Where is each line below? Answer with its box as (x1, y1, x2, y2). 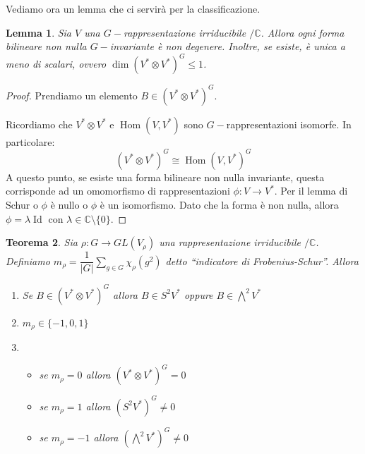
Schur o (6, 197, 38, 212)
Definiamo (6, 253, 50, 268)
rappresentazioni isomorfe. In (226, 116, 352, 131)
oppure (184, 287, 213, 302)
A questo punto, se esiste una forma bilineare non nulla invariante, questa (6, 169, 325, 184)
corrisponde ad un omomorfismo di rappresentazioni (6, 183, 230, 198)
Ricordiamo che (6, 116, 73, 131)
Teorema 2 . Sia (6, 235, 78, 250)
